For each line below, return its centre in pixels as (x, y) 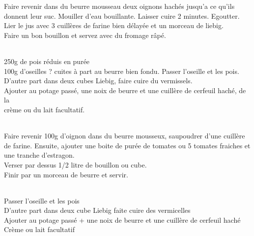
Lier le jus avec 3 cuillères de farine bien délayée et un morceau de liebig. (114, 25)
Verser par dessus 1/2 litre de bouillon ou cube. (75, 164)
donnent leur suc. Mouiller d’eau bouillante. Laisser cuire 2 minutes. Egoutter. (122, 16)
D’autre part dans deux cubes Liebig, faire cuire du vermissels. (98, 81)
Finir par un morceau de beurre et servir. (66, 174)
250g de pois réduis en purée (47, 61)
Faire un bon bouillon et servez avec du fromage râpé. (85, 35)
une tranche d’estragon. (39, 155)
